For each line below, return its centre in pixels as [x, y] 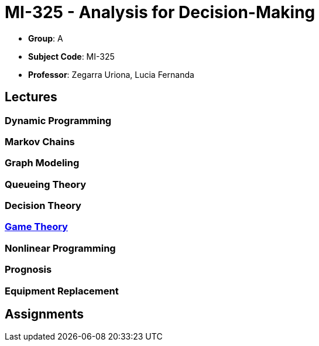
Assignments [44, 314]
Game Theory [36, 227]
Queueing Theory [46, 184]
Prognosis [28, 270]
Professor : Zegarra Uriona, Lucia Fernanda [111, 74]
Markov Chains [40, 141]
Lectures [31, 97]
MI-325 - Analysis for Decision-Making [160, 12]
